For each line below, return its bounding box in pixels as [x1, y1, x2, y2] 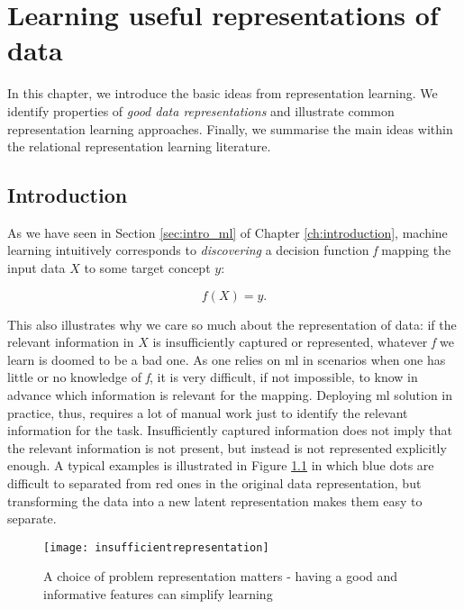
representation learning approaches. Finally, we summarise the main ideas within [7, 119, 453, 138]
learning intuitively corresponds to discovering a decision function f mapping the [7, 241, 451, 259]
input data [7, 259, 66, 277]
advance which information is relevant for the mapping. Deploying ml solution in [7, 386, 453, 404]
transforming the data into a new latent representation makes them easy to [7, 491, 423, 510]
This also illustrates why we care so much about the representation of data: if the [7, 314, 457, 333]
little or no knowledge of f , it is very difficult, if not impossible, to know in [7, 368, 418, 386]
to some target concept [84, 259, 211, 277]
